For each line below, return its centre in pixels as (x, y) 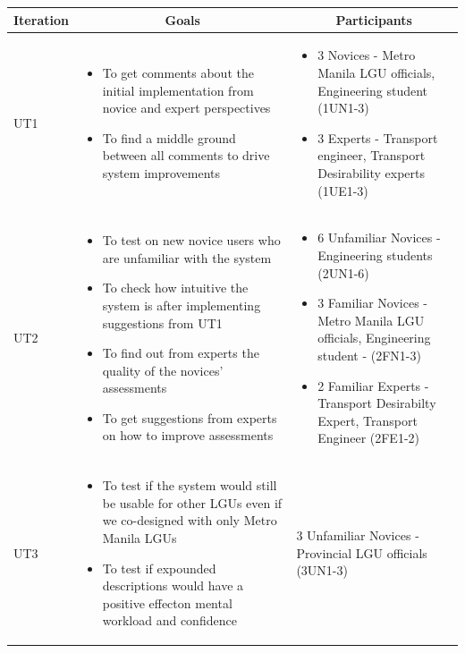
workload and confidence (169, 620)
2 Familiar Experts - (373, 385)
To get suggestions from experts (190, 417)
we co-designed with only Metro (190, 520)
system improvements (161, 172)
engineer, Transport (372, 155)
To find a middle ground (169, 137)
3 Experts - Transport (378, 137)
